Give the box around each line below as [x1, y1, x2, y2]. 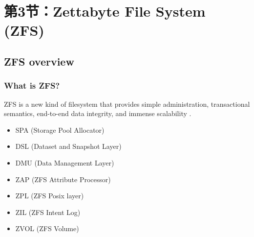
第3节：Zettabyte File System [4, 1, 206, 21]
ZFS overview [4, 53, 74, 69]
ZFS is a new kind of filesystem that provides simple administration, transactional [4, 98, 250, 109]
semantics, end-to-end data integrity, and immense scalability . [4, 108, 191, 118]
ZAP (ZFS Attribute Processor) [15, 174, 111, 184]
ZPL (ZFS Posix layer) [15, 190, 84, 201]
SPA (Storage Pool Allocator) [15, 124, 105, 135]
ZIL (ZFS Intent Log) [15, 207, 81, 217]
